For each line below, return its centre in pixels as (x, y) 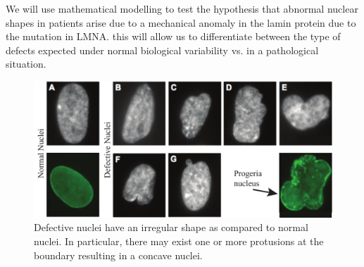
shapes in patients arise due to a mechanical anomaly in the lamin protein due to (181, 22)
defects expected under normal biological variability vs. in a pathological (162, 50)
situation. (26, 64)
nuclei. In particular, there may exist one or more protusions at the (179, 241)
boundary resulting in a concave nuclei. (118, 255)
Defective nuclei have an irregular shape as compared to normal (171, 227)
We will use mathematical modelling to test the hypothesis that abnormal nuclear (182, 8)
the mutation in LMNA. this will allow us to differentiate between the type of (173, 36)
